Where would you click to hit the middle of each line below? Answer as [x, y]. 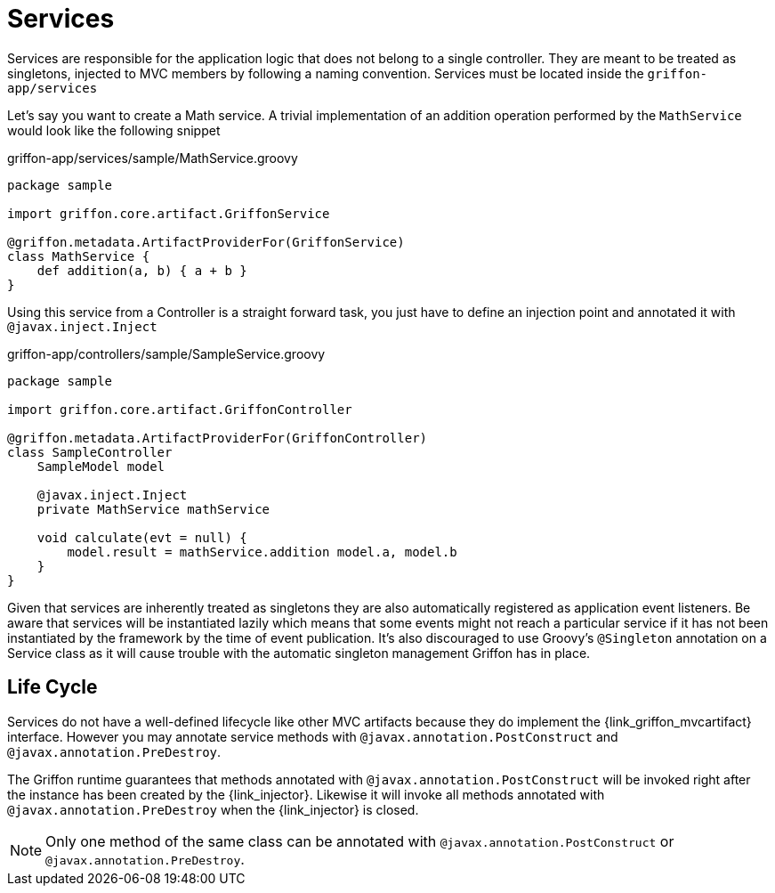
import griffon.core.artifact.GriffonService [169, 213]
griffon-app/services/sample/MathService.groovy [153, 158]
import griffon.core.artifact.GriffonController [180, 409]
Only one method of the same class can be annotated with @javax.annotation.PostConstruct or [360, 841]
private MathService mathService [153, 509]
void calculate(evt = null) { [142, 537]
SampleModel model [101, 466]
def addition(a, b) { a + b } [142, 270]
